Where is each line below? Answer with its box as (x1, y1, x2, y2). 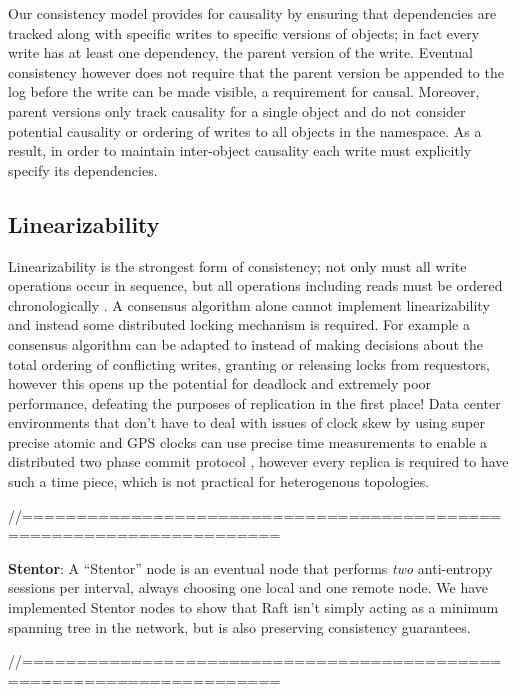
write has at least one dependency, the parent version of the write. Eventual (8, 42, 473, 63)
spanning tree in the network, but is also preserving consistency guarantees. (8, 616, 471, 637)
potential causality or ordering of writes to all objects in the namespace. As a (8, 120, 482, 141)
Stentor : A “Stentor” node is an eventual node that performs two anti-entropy (8, 557, 493, 578)
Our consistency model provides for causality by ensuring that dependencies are (8, 3, 497, 23)
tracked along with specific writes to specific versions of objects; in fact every (8, 22, 480, 43)
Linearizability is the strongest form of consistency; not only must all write (8, 255, 467, 276)
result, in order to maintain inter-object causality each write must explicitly (8, 140, 472, 161)
